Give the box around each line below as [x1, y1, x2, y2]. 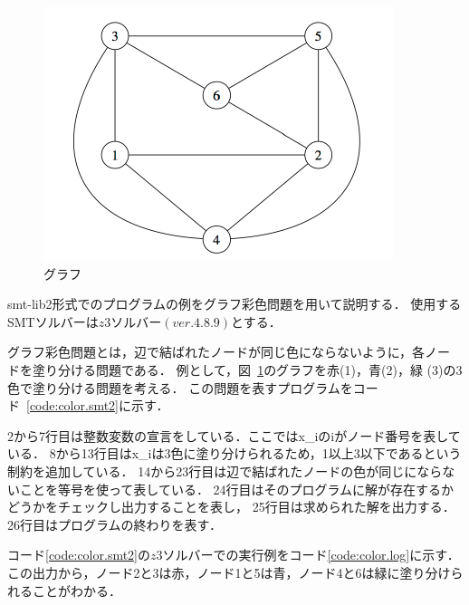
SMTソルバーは [7, 312, 99, 331]
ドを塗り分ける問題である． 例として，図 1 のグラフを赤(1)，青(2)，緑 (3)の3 [7, 360, 463, 379]
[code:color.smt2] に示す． [26, 396, 169, 415]
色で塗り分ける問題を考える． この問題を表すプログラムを [7, 378, 353, 397]
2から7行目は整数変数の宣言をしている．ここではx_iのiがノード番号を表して [7, 426, 461, 445]
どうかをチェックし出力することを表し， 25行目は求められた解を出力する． [7, 497, 455, 516]
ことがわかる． [32, 581, 121, 600]
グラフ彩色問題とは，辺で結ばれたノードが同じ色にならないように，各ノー [7, 342, 451, 361]
